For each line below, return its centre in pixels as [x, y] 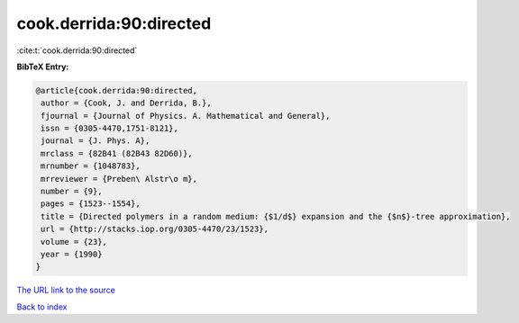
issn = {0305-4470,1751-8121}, [110, 129]
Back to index [42, 307]
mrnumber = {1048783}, [91, 166]
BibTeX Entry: [43, 67]
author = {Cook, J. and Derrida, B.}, [126, 103]
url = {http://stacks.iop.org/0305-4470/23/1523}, [155, 229]
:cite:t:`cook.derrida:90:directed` [77, 50]
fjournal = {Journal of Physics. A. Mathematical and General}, [186, 116]
